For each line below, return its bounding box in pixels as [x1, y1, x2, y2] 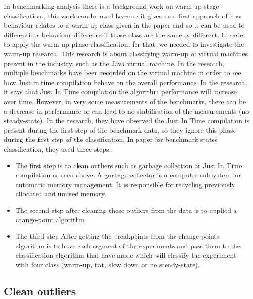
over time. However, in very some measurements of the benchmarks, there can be [4, 96, 246, 106]
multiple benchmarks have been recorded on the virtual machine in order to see [4, 68, 241, 78]
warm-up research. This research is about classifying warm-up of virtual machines [4, 48, 248, 58]
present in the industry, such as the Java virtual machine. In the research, [4, 58, 224, 68]
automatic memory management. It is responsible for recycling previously [15, 179, 235, 189]
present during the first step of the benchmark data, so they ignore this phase [4, 124, 236, 135]
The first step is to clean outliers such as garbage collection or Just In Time [15, 160, 242, 170]
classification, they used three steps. [4, 143, 111, 154]
